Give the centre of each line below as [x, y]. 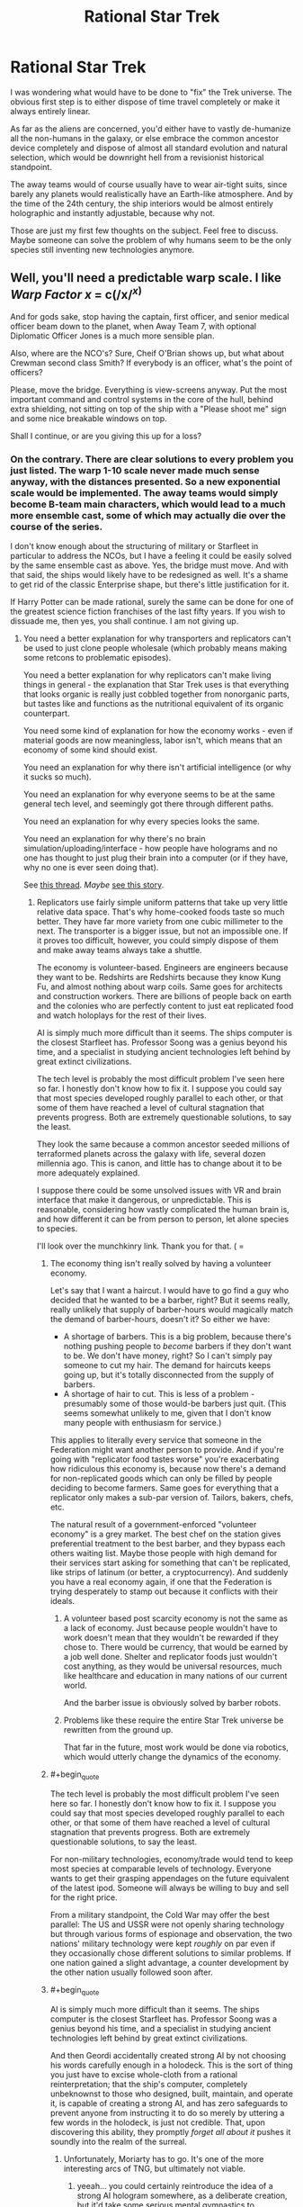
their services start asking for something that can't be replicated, [170, 1563]
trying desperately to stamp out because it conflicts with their [164, 1591]
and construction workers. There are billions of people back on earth [164, 996]
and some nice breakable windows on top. [89, 418]
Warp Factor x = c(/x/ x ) [76, 293]
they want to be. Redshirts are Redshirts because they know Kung [159, 977]
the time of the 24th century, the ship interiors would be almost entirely [142, 203]
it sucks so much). [58, 777]
